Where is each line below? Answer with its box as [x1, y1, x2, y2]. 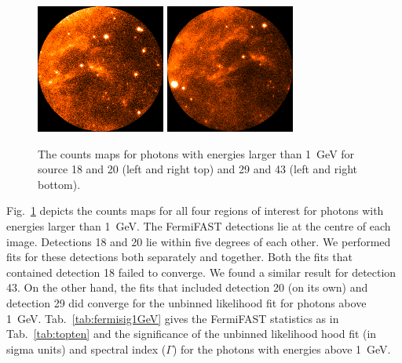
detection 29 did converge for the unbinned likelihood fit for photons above [6, 294, 367, 310]
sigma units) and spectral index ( [6, 340, 166, 357]
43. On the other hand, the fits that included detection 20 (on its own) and [6, 279, 368, 296]
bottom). [38, 176, 81, 192]
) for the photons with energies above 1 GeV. [172, 340, 391, 357]
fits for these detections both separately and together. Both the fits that [6, 249, 353, 265]
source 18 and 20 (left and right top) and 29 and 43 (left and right [38, 161, 358, 177]
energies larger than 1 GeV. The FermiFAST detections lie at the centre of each [6, 217, 391, 234]
